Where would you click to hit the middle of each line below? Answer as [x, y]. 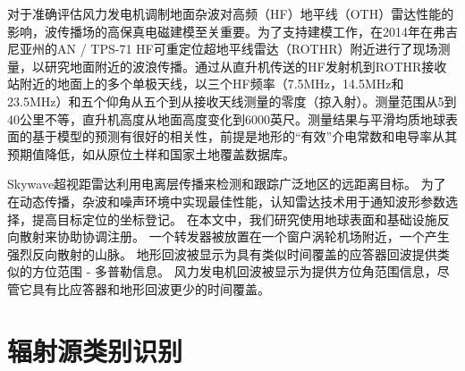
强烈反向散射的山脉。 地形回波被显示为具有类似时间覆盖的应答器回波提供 [222, 253]
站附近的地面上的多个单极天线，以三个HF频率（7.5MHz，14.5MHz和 [206, 84]
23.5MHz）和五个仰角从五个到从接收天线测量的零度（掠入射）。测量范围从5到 [232, 101]
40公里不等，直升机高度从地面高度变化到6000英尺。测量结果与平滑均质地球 [226, 118]
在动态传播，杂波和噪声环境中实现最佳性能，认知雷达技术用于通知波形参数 [226, 201]
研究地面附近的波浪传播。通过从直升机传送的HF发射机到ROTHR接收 [245, 66]
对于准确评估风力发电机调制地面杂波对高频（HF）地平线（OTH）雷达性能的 [231, 13]
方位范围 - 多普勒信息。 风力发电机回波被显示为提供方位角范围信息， [234, 271]
